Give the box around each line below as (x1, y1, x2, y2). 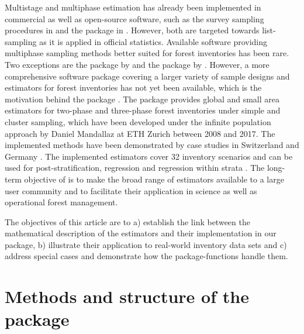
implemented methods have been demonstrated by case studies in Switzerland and (5, 139, 299, 151)
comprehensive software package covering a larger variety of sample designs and (5, 70, 290, 82)
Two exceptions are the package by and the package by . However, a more (5, 58, 270, 70)
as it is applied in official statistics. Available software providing (39, 35, 268, 47)
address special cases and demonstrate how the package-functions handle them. (5, 250, 288, 262)
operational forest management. (5, 196, 118, 208)
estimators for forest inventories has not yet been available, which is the (5, 81, 262, 94)
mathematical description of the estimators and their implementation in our (5, 227, 277, 239)
